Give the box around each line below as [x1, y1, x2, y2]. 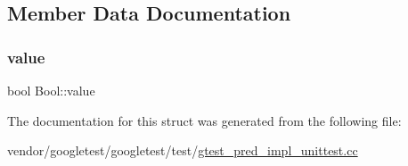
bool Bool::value [7, 81, 95, 99]
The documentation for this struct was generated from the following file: [7, 111, 402, 129]
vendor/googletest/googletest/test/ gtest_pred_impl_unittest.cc [7, 141, 358, 160]
